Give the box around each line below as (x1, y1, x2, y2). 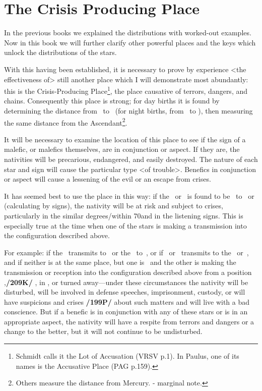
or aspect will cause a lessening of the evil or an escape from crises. (4, 174, 211, 184)
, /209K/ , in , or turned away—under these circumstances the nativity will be (4, 276, 248, 287)
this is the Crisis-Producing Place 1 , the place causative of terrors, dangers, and (4, 84, 248, 96)
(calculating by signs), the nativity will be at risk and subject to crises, (4, 200, 223, 211)
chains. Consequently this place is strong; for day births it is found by (4, 95, 220, 106)
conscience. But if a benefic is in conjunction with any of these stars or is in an (4, 306, 248, 317)
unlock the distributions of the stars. (4, 47, 117, 58)
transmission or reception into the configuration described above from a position (4, 266, 252, 277)
